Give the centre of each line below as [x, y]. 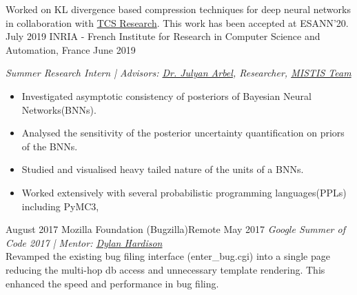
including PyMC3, [60, 206]
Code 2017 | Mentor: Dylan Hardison [84, 242]
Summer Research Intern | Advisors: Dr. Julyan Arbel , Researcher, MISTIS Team [178, 73]
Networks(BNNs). [59, 109]
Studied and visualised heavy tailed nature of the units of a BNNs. [163, 169]
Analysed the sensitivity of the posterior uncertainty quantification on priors [183, 133]
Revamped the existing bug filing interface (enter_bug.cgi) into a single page [168, 256]
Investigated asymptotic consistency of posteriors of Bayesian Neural [166, 95]
